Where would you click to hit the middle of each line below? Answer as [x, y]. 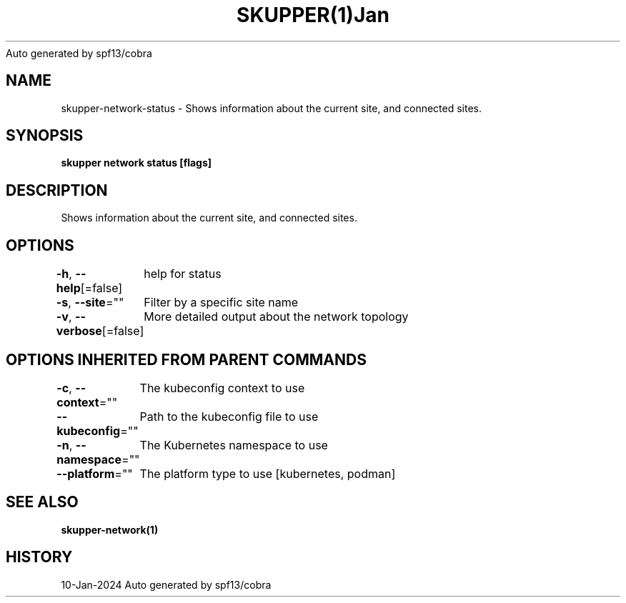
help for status [183, 274]
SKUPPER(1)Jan [313, 15]
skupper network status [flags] [136, 163]
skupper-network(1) [110, 529]
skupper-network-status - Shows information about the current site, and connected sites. [272, 108]
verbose [79, 331]
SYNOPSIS [45, 136]
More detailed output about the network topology [276, 317]
